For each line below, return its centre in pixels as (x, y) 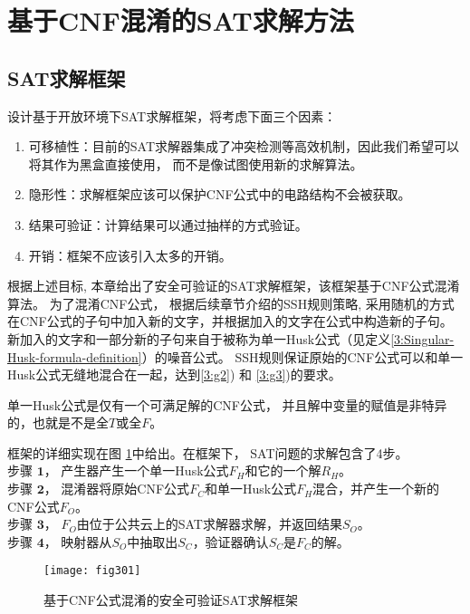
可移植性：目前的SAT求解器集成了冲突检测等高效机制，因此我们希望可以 (244, 146)
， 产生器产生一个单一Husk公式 (136, 470)
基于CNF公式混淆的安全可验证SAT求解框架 (171, 600)
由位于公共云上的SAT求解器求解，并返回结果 (209, 524)
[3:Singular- (422, 338)
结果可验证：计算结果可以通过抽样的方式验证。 (168, 224)
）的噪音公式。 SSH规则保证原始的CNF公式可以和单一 (302, 356)
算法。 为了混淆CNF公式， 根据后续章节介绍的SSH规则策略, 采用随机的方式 (231, 303)
